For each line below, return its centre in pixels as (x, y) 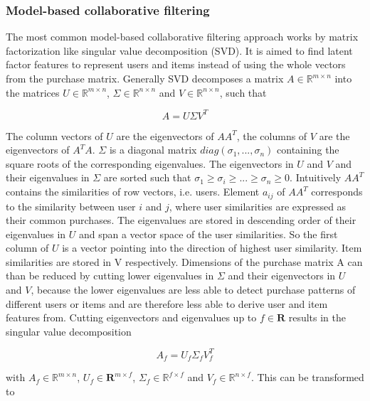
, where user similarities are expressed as (258, 206)
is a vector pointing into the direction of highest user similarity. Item (212, 248)
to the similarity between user (71, 206)
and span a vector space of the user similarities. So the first (208, 234)
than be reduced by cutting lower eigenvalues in (110, 276)
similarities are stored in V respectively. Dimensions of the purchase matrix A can (184, 261)
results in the (317, 317)
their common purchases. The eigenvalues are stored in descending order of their (181, 220)
